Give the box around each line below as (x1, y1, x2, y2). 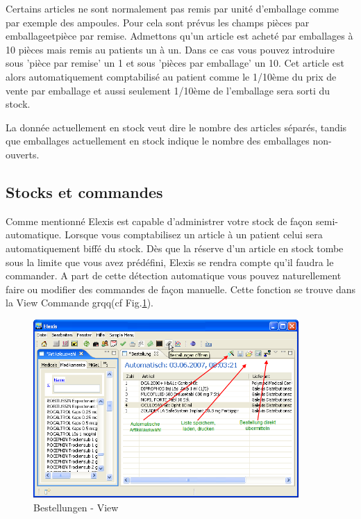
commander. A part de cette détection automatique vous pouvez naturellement (6, 268, 342, 283)
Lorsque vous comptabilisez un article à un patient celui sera (65, 227, 323, 242)
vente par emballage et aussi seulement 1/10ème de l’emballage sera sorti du (6, 83, 330, 97)
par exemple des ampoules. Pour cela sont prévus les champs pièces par (6, 15, 310, 29)
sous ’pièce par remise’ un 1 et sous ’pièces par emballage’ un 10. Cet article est (6, 56, 344, 70)
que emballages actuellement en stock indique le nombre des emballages (6, 133, 310, 148)
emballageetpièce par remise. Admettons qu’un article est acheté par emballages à (6, 28, 353, 43)
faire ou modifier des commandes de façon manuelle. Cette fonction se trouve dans (6, 281, 355, 296)
